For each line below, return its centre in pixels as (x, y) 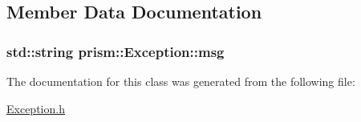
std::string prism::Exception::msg (116, 51)
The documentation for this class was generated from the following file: (181, 81)
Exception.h (36, 108)
